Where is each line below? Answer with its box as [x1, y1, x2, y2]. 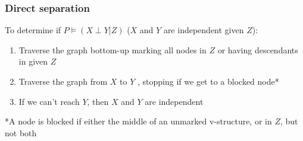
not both [5, 126, 37, 139]
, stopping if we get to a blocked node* [138, 75, 279, 87]
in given [18, 55, 48, 68]
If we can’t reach [18, 95, 80, 107]
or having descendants [217, 43, 298, 56]
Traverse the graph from [18, 75, 108, 87]
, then [87, 95, 109, 107]
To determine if [5, 24, 61, 36]
